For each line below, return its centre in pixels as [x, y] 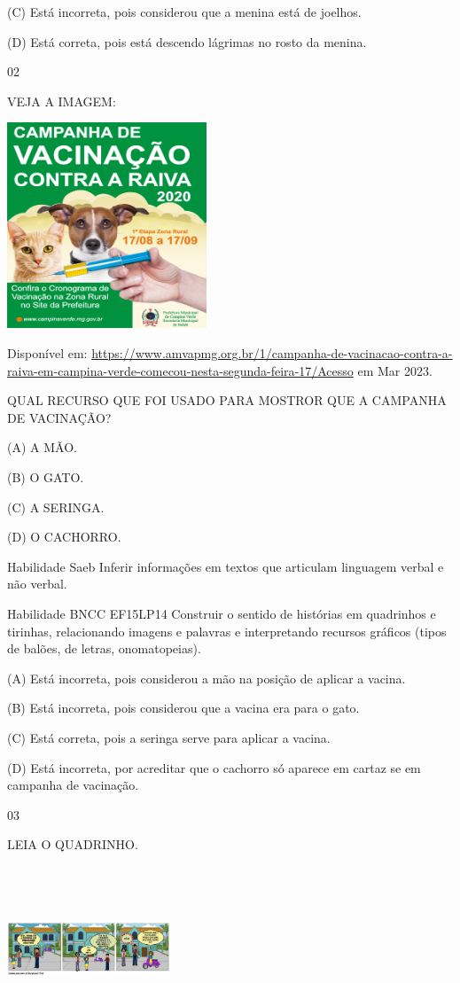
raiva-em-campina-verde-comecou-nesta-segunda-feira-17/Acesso [180, 370]
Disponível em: [47, 353]
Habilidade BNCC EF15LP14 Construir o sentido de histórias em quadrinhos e [222, 614]
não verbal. [37, 584]
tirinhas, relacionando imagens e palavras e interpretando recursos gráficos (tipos [227, 631]
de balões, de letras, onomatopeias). [104, 648]
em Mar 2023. [395, 370]
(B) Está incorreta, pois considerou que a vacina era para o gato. [183, 708]
